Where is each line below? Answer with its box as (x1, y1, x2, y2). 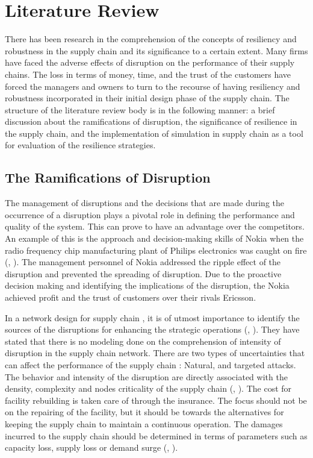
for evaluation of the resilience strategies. (5, 139, 156, 151)
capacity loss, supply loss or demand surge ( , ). (5, 441, 178, 454)
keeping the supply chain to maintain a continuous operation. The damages (5, 417, 283, 430)
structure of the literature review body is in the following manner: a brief (5, 103, 275, 116)
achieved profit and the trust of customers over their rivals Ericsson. (5, 291, 256, 304)
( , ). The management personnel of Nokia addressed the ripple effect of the (5, 256, 281, 268)
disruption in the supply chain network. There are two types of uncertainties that (5, 347, 305, 359)
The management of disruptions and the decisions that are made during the (5, 196, 284, 209)
